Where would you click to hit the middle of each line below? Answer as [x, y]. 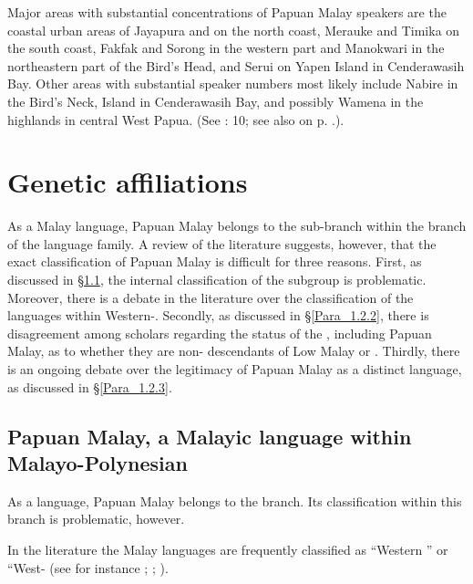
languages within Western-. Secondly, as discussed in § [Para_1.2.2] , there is [218, 315]
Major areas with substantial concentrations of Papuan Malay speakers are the [227, 12]
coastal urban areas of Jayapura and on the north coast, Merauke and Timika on [234, 30]
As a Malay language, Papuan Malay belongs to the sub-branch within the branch [237, 226]
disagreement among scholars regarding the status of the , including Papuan [220, 333]
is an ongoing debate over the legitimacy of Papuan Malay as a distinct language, [235, 369]
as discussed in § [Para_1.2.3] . [90, 386]
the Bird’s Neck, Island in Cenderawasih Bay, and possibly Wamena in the [216, 101]
